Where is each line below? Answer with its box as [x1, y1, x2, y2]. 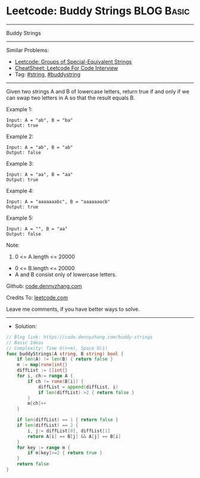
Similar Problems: [6, 46, 49, 54]
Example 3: [6, 160, 34, 167]
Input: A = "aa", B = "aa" [6, 171, 73, 177]
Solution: [14, 323, 37, 330]
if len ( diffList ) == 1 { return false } [17, 417, 118, 423]
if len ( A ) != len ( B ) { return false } [17, 356, 113, 363]
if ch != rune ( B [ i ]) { [27, 378, 84, 385]
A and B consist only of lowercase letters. [14, 271, 117, 278]
